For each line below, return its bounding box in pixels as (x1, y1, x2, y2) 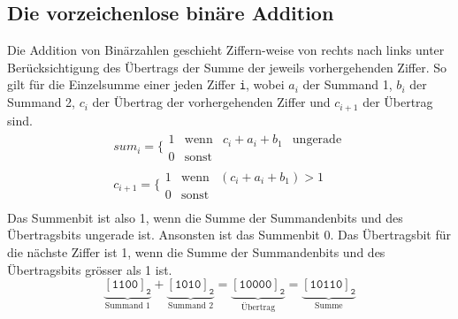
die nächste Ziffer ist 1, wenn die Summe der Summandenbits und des (7, 242, 385, 261)
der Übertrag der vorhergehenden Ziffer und (92, 93, 331, 111)
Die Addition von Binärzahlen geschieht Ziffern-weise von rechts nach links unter (7, 41, 445, 59)
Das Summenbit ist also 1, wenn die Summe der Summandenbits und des (7, 208, 403, 226)
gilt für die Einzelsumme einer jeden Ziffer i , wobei (7, 75, 285, 94)
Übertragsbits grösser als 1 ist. (7, 260, 172, 278)
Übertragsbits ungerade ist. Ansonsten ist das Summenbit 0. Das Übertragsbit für (7, 225, 452, 244)
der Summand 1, (302, 75, 393, 94)
